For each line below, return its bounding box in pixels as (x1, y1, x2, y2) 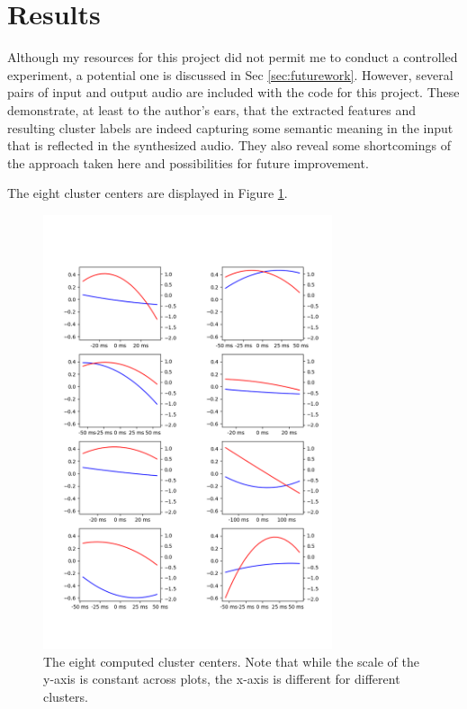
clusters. (43, 687, 88, 705)
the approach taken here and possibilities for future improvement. (7, 153, 369, 172)
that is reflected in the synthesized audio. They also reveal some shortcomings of (7, 136, 451, 155)
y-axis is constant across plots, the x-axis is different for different (43, 669, 400, 688)
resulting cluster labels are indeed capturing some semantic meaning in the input (7, 118, 454, 137)
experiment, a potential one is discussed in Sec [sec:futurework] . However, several (7, 65, 454, 84)
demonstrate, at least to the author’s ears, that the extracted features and (7, 100, 417, 119)
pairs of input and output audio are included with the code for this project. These (7, 83, 460, 102)
